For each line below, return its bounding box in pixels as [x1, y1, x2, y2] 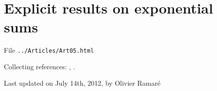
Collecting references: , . [4, 61, 75, 71]
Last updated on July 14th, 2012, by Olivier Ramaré [4, 77, 161, 88]
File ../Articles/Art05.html [4, 45, 94, 55]
